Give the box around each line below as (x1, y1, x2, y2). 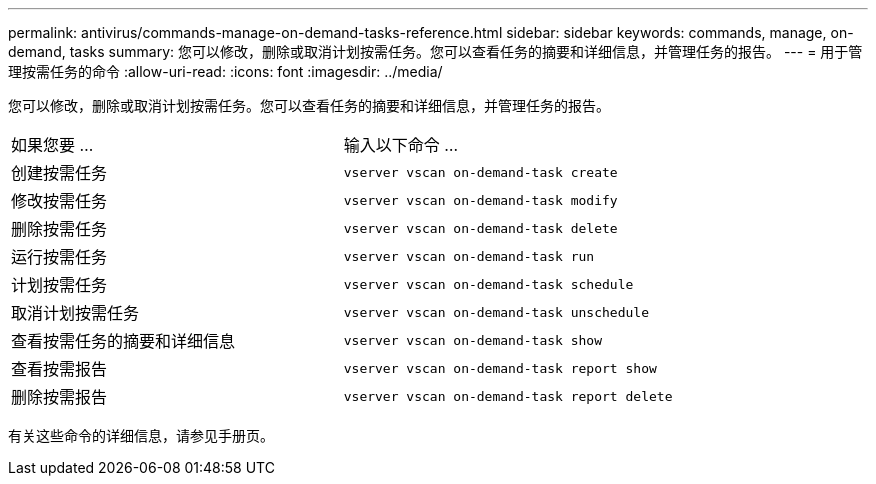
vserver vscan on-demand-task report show (343, 360, 657, 376)
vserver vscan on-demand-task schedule (343, 276, 634, 292)
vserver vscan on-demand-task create (343, 164, 618, 180)
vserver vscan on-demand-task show (343, 332, 603, 348)
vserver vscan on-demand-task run (343, 248, 595, 264)
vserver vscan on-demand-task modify (343, 192, 618, 208)
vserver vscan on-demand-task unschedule (343, 304, 649, 320)
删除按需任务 (11, 219, 108, 239)
